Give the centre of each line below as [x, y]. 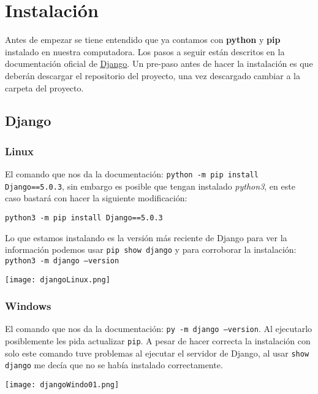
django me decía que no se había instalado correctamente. [114, 365]
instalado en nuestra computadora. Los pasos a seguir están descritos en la [145, 51]
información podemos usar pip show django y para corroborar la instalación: [151, 249]
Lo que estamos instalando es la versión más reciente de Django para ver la [146, 237]
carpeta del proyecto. [44, 87]
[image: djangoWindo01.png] [62, 385]
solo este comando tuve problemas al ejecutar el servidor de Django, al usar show [157, 353]
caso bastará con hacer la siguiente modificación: [96, 198]
